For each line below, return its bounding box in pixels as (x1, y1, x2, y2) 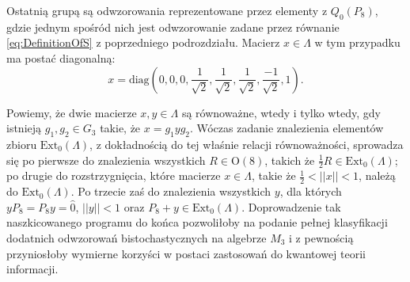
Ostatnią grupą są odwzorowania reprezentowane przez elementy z (6, 2, 328, 18)
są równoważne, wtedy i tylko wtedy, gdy (181, 104, 381, 120)
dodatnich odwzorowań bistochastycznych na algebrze (6, 230, 267, 246)
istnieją (6, 120, 42, 136)
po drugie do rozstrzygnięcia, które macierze (6, 167, 221, 184)
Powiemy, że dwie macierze (6, 104, 137, 120)
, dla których (279, 183, 342, 200)
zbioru (6, 135, 37, 152)
